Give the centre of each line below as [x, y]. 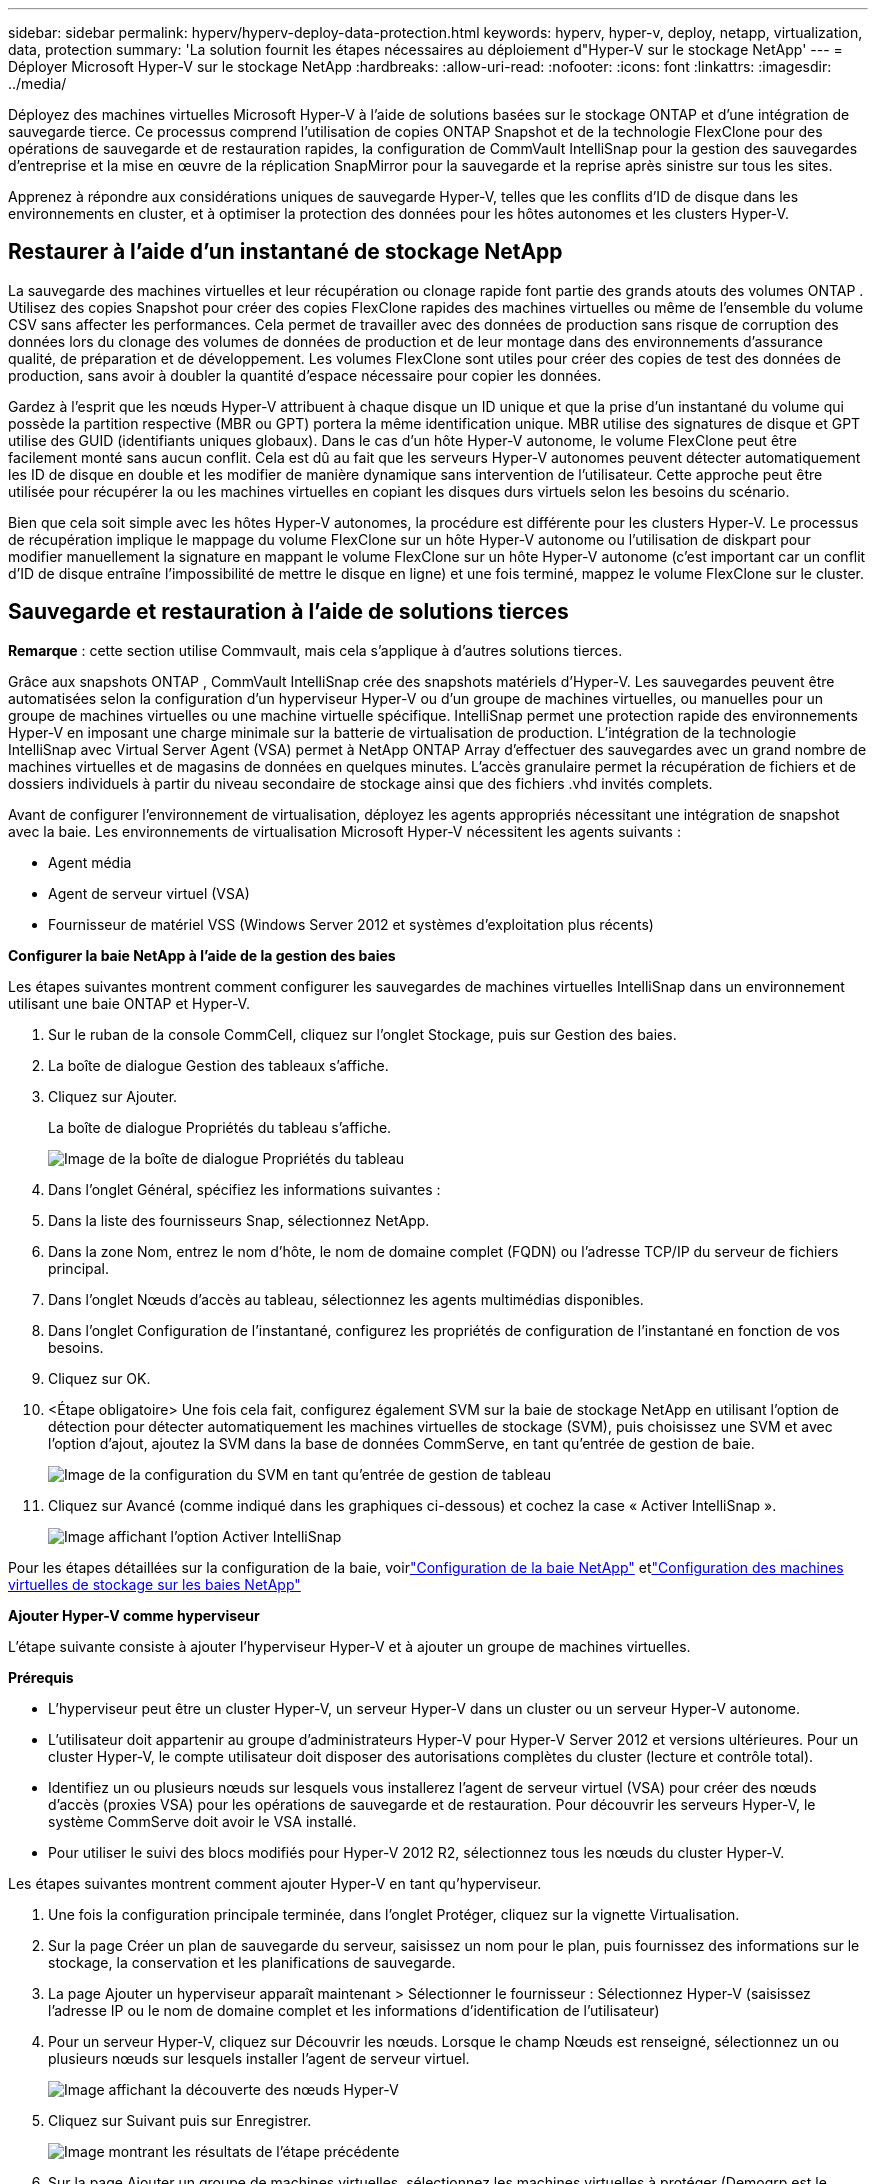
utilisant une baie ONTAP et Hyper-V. [129, 1003]
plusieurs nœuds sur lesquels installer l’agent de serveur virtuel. [259, 2058]
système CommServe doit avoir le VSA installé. [202, 1821]
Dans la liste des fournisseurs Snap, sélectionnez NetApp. [239, 1220]
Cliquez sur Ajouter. [113, 1096]
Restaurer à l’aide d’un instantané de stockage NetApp [285, 252]
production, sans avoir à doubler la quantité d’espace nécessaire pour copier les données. [305, 375]
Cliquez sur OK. [99, 1378]
